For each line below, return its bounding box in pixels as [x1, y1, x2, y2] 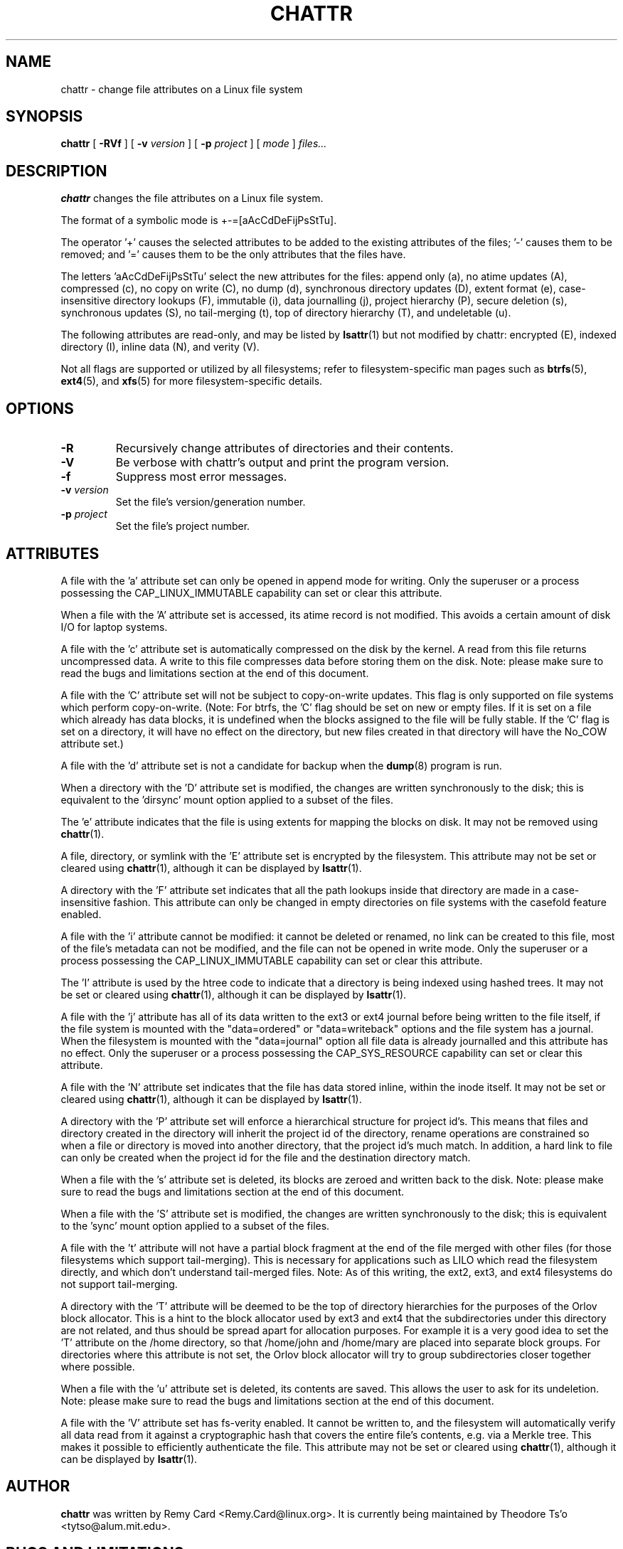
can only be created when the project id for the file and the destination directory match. [60, 1151, 471, 1164]
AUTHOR [6, 1477, 70, 1496]
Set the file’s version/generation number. [115, 496, 306, 509]
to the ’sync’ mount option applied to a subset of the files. [60, 1219, 330, 1232]
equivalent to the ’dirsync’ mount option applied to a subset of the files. [60, 793, 393, 806]
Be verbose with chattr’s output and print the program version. [115, 455, 449, 470]
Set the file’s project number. [115, 520, 250, 533]
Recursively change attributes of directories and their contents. [115, 441, 454, 456]
